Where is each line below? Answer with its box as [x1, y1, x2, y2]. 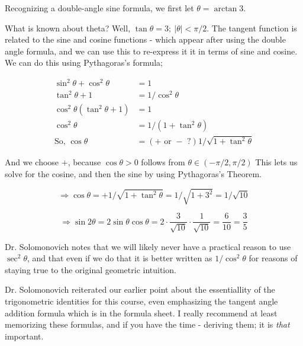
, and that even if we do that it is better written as [27, 252, 212, 264]
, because [67, 156, 101, 168]
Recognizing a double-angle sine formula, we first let [5, 2, 194, 14]
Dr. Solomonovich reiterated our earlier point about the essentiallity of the [5, 283, 275, 296]
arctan [214, 5, 237, 13]
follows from [141, 156, 185, 168]
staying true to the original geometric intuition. [5, 263, 176, 275]
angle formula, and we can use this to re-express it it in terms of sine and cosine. [5, 44, 298, 57]
